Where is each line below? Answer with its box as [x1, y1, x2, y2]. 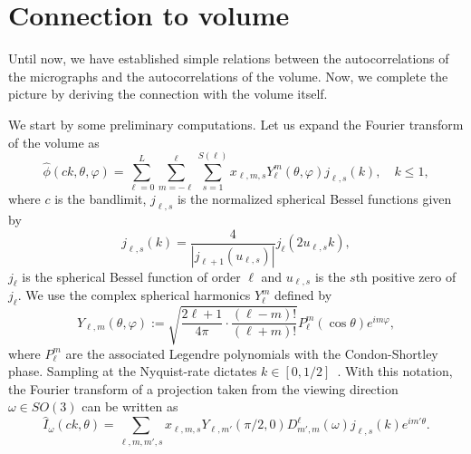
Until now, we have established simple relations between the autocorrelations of [8, 49, 449, 68]
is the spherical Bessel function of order [22, 266, 241, 285]
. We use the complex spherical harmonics [17, 285, 251, 304]
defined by [274, 285, 332, 304]
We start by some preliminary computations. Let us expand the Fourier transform [8, 114, 464, 133]
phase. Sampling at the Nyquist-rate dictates [8, 362, 257, 381]
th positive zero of [355, 266, 457, 285]
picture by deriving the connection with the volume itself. [8, 84, 328, 103]
